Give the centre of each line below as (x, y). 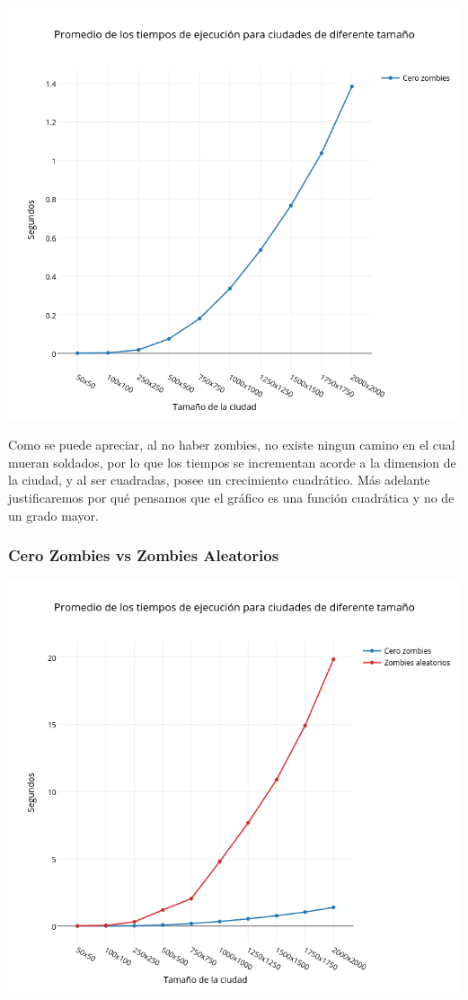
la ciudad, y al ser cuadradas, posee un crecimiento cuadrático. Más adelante (219, 480)
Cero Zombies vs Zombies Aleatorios (144, 555)
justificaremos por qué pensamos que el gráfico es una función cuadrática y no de (231, 498)
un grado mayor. (53, 515)
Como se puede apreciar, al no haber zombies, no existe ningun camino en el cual (232, 445)
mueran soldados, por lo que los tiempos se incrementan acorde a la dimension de (232, 462)
